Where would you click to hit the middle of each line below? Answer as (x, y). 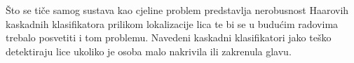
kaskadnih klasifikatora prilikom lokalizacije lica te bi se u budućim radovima (172, 23)
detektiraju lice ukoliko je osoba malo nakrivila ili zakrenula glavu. (149, 51)
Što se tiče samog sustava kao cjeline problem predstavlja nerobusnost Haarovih (177, 10)
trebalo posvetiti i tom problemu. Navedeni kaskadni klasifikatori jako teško (169, 37)
